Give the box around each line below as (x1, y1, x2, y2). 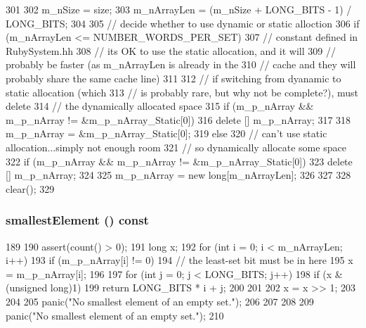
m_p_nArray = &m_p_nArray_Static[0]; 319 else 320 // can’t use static (6, 126, 327, 141)
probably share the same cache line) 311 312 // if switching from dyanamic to (6, 70, 341, 85)
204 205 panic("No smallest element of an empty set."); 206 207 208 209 (6, 294, 314, 308)
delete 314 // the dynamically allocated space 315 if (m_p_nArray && (6, 99, 314, 113)
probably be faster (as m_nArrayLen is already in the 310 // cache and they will (6, 57, 356, 72)
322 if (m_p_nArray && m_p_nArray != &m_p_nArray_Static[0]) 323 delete (6, 153, 353, 168)
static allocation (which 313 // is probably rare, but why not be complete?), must (6, 84, 359, 99)
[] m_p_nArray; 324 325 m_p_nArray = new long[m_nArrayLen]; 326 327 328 (6, 168, 351, 182)
